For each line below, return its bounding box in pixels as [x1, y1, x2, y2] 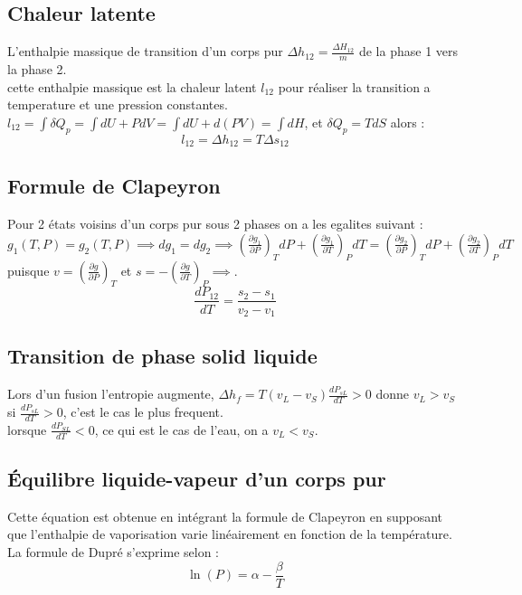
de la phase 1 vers [358, 42, 459, 61]
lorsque [7, 420, 47, 439]
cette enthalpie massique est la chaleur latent [7, 77, 257, 96]
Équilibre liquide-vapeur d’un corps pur [7, 465, 386, 493]
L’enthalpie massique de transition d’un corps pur [7, 42, 283, 61]
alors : [390, 112, 425, 131]
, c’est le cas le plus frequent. [62, 402, 223, 420]
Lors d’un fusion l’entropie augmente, [7, 384, 214, 403]
